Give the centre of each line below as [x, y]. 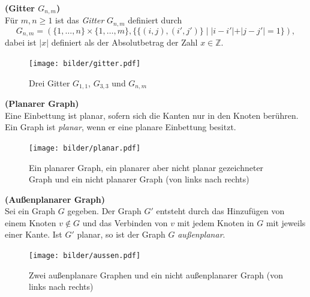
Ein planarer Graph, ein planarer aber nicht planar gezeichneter [146, 167]
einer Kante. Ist [34, 234]
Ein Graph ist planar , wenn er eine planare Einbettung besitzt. [121, 127]
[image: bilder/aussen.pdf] [85, 256]
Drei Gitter [49, 82]
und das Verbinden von [125, 222]
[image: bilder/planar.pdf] [85, 148]
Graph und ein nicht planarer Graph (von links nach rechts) [139, 179]
